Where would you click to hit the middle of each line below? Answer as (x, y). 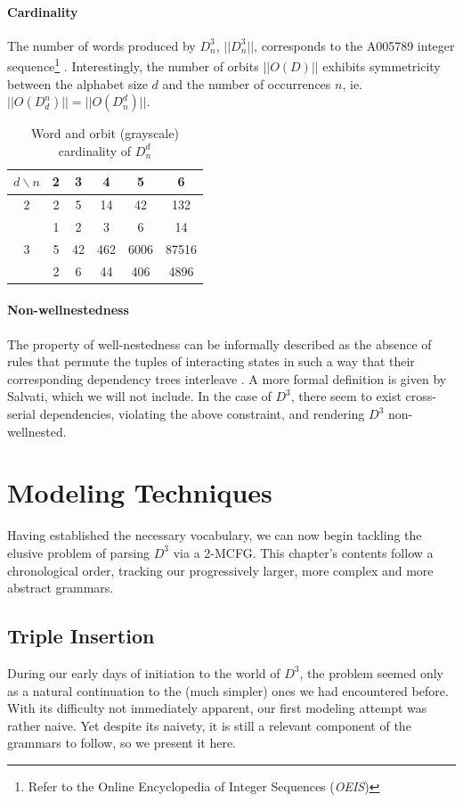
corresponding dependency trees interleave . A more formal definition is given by (227, 378)
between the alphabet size (77, 83)
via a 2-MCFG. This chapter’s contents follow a (303, 552)
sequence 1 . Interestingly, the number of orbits (133, 65)
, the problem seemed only (371, 672)
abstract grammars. (61, 588)
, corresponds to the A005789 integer (354, 45)
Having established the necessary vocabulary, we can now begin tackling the (215, 535)
